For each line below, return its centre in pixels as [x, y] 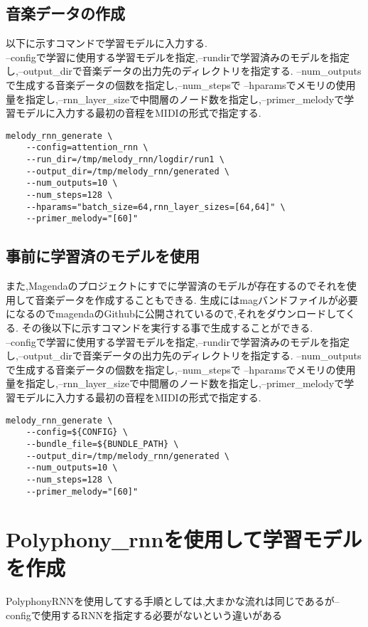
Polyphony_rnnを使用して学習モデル [184, 539]
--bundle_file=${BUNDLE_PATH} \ [102, 444]
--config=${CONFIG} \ [77, 432]
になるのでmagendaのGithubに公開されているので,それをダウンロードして [176, 313]
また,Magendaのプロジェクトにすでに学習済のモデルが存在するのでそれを [176, 286]
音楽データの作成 [65, 13]
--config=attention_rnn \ [87, 148]
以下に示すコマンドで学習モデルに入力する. [107, 43]
